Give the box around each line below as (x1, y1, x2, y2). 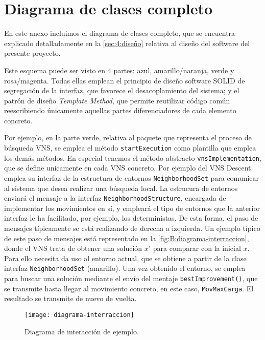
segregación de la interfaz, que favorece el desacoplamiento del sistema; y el (4, 85, 239, 96)
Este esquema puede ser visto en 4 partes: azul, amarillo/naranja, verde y (4, 65, 234, 75)
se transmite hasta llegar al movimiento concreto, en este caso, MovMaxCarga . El (4, 283, 254, 293)
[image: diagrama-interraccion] (25, 311, 134, 318)
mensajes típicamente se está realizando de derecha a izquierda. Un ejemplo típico (4, 223, 260, 233)
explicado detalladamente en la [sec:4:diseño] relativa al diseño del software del (4, 37, 250, 48)
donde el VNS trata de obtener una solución (4, 243, 142, 253)
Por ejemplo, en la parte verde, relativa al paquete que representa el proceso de (4, 132, 252, 143)
